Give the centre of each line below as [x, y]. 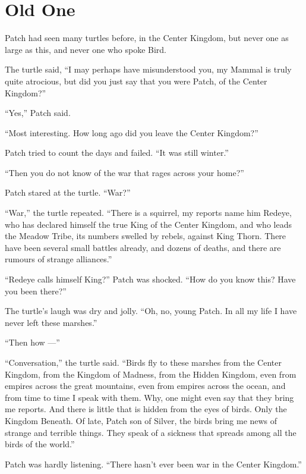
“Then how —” [32, 342]
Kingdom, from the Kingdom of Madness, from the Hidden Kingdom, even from [151, 374]
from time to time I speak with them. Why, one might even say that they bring [149, 397]
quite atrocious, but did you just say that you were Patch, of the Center [136, 81]
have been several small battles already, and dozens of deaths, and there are [143, 247]
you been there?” [36, 291]
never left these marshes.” [51, 322]
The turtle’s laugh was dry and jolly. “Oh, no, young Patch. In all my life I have [151, 311]
